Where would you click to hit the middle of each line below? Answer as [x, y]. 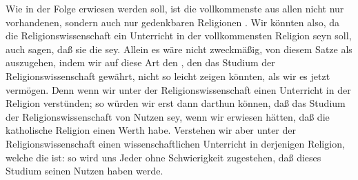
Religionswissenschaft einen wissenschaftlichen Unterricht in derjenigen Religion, [175, 143]
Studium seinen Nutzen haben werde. [84, 171]
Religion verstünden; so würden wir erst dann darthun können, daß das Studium [176, 103]
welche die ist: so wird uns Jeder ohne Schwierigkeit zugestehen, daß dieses [163, 157]
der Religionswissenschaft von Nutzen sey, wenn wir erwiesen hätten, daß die [168, 116]
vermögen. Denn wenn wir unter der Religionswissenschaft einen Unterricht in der [178, 89]
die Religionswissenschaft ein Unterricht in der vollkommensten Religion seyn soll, [179, 36]
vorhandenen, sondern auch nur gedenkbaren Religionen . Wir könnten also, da [172, 22]
